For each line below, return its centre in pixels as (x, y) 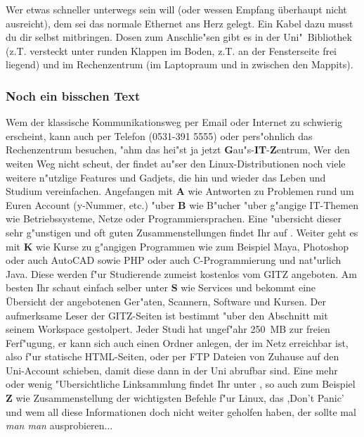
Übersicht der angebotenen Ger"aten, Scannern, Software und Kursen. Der (166, 301)
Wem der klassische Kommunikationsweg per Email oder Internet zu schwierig (174, 122)
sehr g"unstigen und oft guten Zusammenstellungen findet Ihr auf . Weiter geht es (182, 232)
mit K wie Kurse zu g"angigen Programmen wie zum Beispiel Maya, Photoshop (177, 246)
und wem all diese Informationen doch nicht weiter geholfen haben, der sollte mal (181, 411)
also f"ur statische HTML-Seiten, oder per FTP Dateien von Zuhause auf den (173, 356)
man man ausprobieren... (59, 425)
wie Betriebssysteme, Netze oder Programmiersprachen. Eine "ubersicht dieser (174, 218)
